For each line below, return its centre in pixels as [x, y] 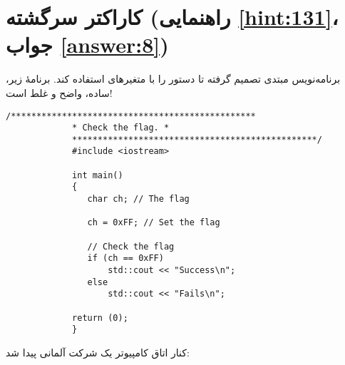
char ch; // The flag [138, 199]
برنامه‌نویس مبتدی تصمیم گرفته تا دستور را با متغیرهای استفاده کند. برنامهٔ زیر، [173, 79]
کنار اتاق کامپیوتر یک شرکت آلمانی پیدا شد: [98, 352]
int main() [98, 175]
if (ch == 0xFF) [125, 258]
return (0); [100, 318]
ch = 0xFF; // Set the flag [154, 223]
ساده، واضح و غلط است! [59, 92]
